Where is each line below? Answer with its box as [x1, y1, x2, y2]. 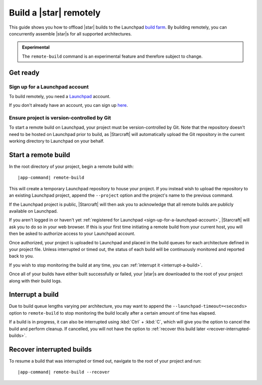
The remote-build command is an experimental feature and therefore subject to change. [22, 53, 203, 59]
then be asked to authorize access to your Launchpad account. [9, 231, 135, 236]
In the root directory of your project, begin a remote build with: [9, 164, 134, 169]
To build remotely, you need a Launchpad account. [9, 93, 111, 99]
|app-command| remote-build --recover [17, 369, 110, 375]
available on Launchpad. [9, 208, 58, 214]
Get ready [9, 68, 40, 77]
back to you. [9, 253, 34, 259]
